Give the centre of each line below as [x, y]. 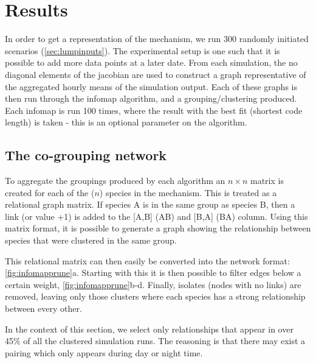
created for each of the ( [50, 192]
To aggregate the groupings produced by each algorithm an [115, 181]
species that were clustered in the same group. [91, 240]
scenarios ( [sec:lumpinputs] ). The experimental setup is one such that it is [143, 50]
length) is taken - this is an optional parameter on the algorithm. [126, 122]
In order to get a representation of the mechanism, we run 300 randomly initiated [157, 39]
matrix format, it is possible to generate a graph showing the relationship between [158, 228]
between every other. [43, 308]
